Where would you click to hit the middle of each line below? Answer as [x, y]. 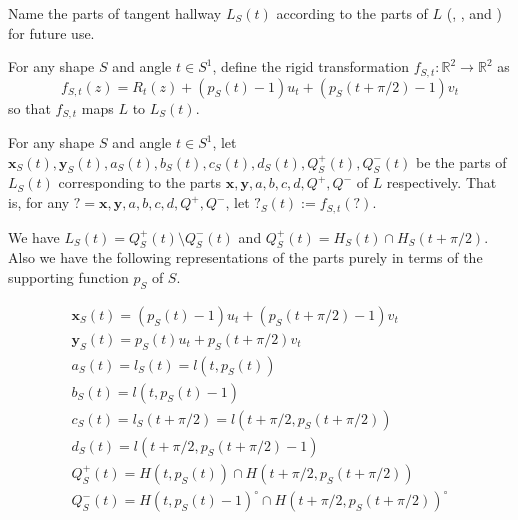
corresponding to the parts [139, 182]
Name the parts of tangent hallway [115, 13]
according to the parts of [352, 13]
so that [29, 107]
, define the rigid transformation [311, 66]
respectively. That [441, 182]
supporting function [68, 276]
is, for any [39, 202]
